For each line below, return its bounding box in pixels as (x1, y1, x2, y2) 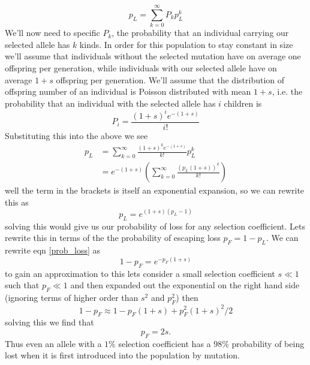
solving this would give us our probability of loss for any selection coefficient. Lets (5, 219, 305, 232)
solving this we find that (5, 316, 94, 328)
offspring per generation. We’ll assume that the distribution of (56, 73, 285, 86)
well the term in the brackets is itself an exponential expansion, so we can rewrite (5, 184, 305, 197)
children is (224, 96, 262, 109)
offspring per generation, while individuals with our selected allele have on (5, 61, 277, 74)
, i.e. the (272, 85, 303, 98)
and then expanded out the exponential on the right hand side (70, 279, 300, 291)
